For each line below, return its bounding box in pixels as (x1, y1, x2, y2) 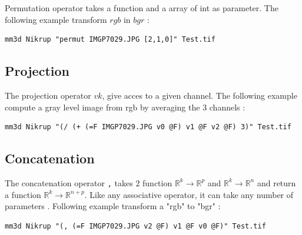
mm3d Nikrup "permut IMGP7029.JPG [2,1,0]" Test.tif (5, 35, 215, 44)
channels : (209, 100, 245, 113)
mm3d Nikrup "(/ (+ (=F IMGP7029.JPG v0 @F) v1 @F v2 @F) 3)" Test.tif (5, 123, 291, 132)
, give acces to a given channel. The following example (102, 89, 297, 101)
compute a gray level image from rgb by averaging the (5, 100, 200, 113)
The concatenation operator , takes (5, 176, 133, 189)
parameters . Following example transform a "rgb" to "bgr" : (5, 200, 221, 212)
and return (257, 176, 296, 189)
